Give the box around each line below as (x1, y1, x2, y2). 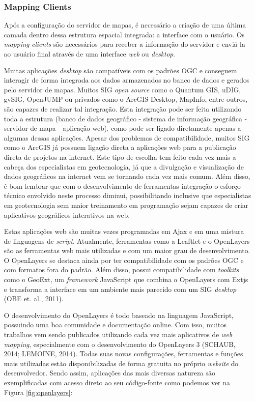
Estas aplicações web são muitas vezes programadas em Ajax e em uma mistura (4, 226, 244, 236)
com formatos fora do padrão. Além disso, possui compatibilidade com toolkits (4, 264, 239, 275)
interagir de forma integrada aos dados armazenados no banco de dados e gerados (4, 75, 250, 85)
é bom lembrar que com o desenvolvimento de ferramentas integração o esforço (4, 180, 241, 191)
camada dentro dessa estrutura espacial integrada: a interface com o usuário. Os (4, 29, 245, 39)
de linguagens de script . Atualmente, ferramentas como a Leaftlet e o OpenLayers (4, 235, 250, 246)
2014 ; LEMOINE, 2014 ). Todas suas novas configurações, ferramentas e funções (4, 348, 243, 359)
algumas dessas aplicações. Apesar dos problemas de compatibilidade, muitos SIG (4, 132, 250, 143)
